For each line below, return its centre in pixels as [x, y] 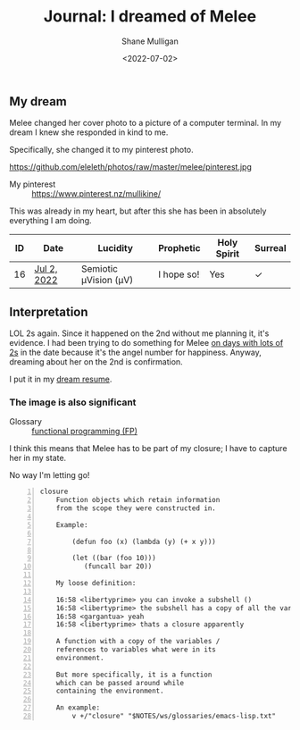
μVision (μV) [107, 281]
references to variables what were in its [136, 650]
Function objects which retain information [138, 500]
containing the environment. [110, 691]
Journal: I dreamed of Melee [150, 17]
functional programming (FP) [85, 432]
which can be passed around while [120, 683]
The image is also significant [73, 402]
